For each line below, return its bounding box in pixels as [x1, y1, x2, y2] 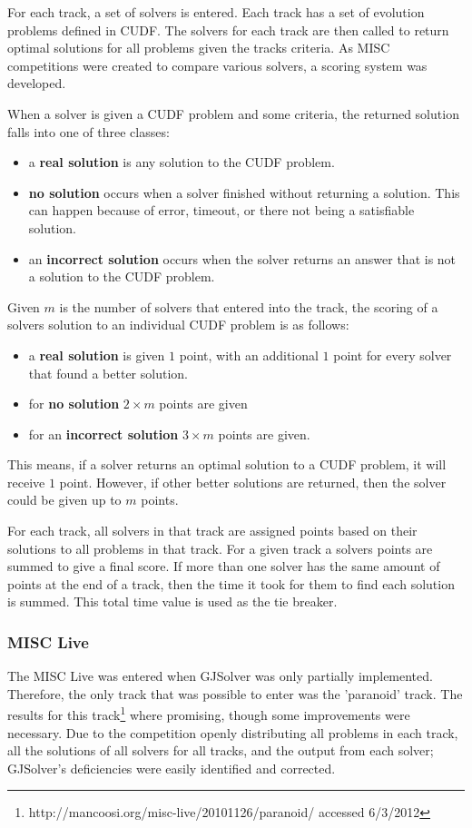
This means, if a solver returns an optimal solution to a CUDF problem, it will [7, 455, 447, 474]
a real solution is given [28, 345, 165, 364]
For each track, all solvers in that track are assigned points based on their [7, 521, 418, 540]
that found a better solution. [28, 363, 188, 382]
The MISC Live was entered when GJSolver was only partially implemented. [7, 666, 433, 685]
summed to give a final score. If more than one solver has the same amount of [7, 557, 440, 576]
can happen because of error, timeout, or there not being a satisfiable [28, 201, 415, 220]
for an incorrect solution [28, 424, 179, 443]
